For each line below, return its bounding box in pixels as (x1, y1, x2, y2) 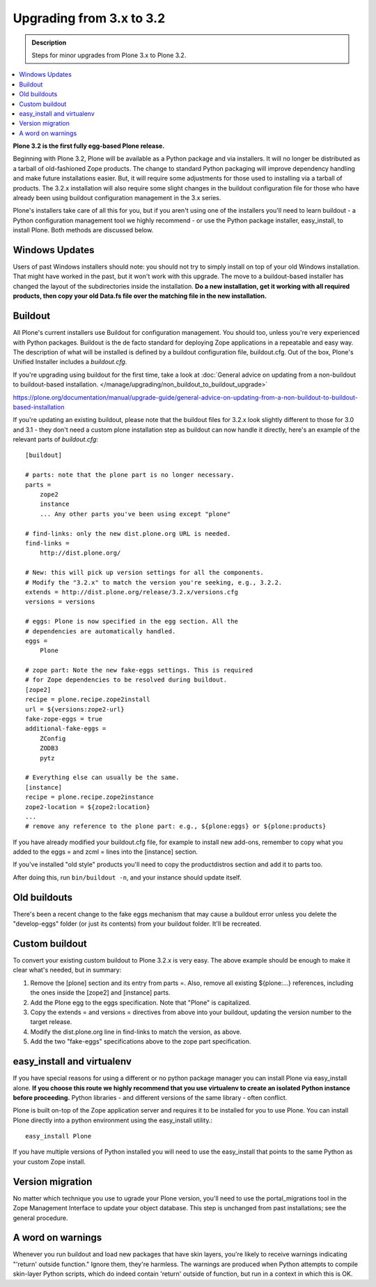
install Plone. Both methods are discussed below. (13, 226, 154, 234)
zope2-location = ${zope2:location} (25, 803, 150, 811)
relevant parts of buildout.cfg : (13, 435, 99, 444)
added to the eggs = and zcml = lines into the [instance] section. (13, 848, 198, 856)
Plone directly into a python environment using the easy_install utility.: (13, 1116, 213, 1124)
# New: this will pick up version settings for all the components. (25, 569, 264, 577)
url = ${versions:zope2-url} (25, 705, 125, 713)
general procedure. (13, 1214, 68, 1222)
